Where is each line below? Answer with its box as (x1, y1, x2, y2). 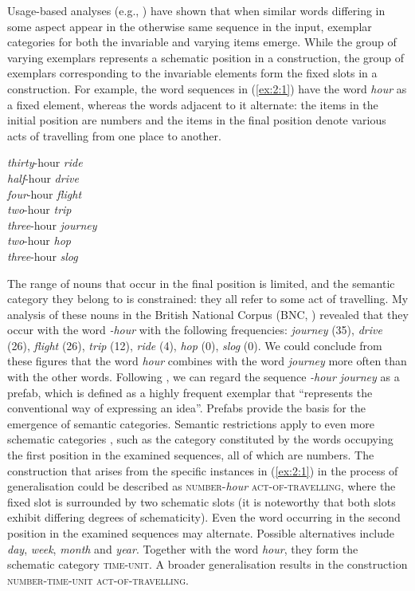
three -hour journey (7, 216, 97, 233)
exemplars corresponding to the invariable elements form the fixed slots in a (7, 65, 378, 81)
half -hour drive (7, 169, 79, 186)
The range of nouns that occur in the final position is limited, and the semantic (7, 274, 395, 291)
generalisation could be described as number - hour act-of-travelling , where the (7, 478, 396, 494)
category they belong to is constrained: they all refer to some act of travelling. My (7, 290, 409, 307)
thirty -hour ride (7, 154, 83, 171)
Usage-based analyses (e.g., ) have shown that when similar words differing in (7, 2, 386, 18)
